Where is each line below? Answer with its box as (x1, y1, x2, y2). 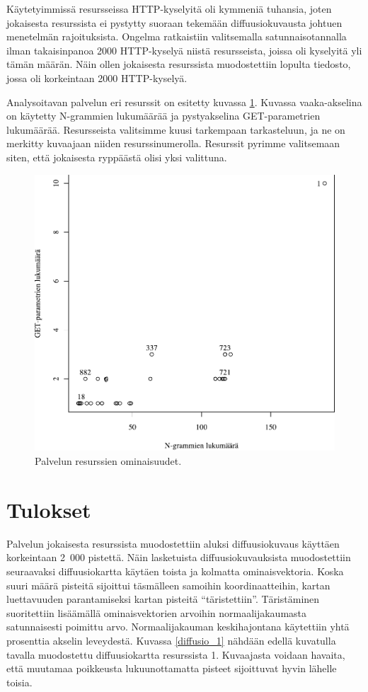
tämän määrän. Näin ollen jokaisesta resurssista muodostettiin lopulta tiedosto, (6, 57, 351, 71)
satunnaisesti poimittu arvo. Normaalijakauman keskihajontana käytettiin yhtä (6, 619, 350, 634)
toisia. (6, 674, 33, 689)
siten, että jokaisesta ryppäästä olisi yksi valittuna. (6, 149, 227, 164)
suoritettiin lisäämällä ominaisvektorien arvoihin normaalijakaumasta (6, 605, 307, 620)
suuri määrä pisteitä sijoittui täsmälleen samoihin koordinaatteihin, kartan (6, 577, 330, 592)
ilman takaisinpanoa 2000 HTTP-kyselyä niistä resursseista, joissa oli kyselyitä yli (6, 42, 362, 57)
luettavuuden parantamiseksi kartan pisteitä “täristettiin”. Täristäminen (6, 592, 320, 606)
